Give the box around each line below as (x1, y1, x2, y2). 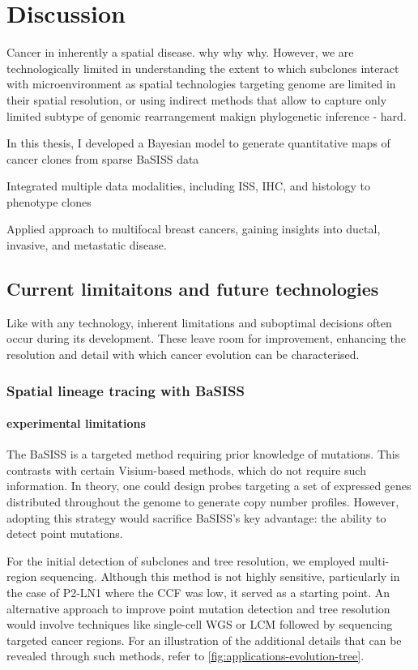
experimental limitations (6, 415, 146, 432)
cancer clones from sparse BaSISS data (6, 150, 199, 167)
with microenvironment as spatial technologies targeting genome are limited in (6, 75, 396, 92)
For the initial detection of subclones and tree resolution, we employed (6, 552, 356, 569)
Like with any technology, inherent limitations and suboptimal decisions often (6, 314, 392, 331)
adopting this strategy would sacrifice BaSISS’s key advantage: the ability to (6, 509, 386, 526)
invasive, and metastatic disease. (6, 237, 167, 254)
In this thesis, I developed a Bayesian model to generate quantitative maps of (6, 134, 390, 151)
